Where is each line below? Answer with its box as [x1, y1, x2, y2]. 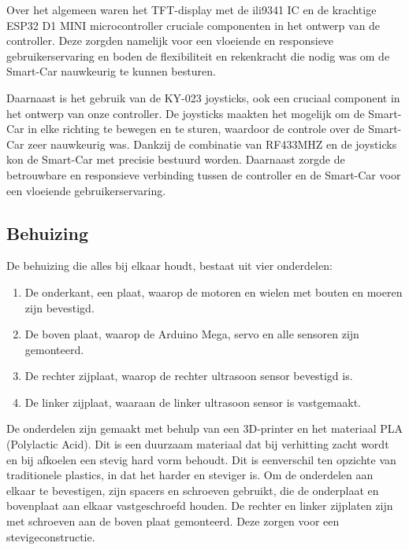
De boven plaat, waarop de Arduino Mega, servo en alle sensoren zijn [24, 326, 359, 342]
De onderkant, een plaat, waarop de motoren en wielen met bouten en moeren [24, 283, 403, 300]
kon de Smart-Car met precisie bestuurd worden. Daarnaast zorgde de [6, 151, 345, 168]
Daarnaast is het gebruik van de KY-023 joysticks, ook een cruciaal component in [6, 89, 400, 105]
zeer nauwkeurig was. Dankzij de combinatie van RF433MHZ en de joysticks [28, 135, 397, 152]
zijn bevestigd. [24, 299, 95, 316]
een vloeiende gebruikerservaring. [6, 182, 166, 198]
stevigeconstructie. [6, 528, 95, 544]
